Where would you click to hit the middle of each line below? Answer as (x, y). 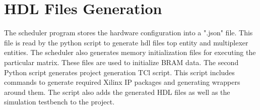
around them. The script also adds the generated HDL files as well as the (117, 92)
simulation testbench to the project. (59, 102)
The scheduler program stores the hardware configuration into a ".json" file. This (128, 33)
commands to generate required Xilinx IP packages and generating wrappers (122, 82)
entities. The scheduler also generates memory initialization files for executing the (130, 52)
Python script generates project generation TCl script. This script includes (119, 72)
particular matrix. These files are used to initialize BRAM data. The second (121, 62)
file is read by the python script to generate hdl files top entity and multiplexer (126, 42)
